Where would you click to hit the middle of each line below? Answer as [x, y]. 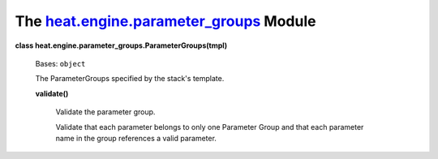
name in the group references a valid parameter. [136, 138]
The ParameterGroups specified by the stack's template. [130, 79]
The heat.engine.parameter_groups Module [165, 21]
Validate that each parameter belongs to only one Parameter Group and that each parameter [210, 127]
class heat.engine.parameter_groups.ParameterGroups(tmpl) [121, 45]
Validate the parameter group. [105, 112]
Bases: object [60, 63]
